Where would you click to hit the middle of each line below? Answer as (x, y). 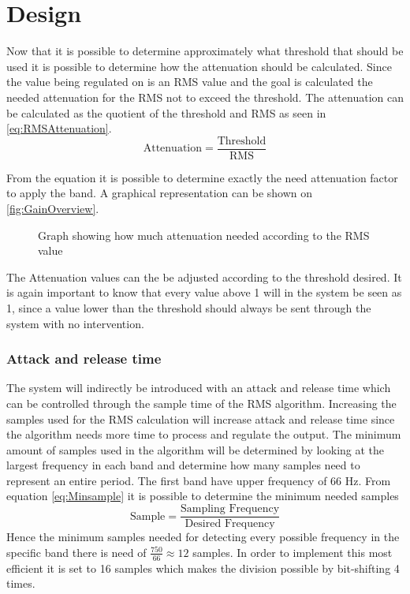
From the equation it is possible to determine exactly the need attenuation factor (202, 177)
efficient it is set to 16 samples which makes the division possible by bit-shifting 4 (203, 568)
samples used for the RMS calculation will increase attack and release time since (201, 418)
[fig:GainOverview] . (53, 208)
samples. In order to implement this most (293, 552)
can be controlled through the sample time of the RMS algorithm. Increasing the (201, 403)
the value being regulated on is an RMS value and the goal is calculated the (190, 82)
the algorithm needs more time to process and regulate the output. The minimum (204, 434)
